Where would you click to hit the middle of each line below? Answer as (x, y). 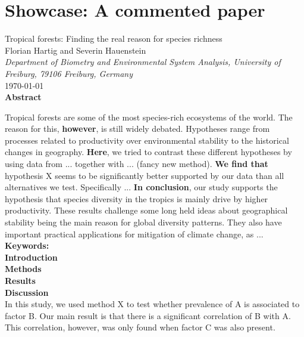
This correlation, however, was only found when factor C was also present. (140, 327)
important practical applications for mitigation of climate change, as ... (134, 234)
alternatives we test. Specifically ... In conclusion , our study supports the (141, 187)
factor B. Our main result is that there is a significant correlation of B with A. (148, 315)
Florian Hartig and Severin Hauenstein (76, 50)
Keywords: (27, 245)
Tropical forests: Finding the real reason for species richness (114, 38)
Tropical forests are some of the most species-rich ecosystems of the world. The (149, 117)
